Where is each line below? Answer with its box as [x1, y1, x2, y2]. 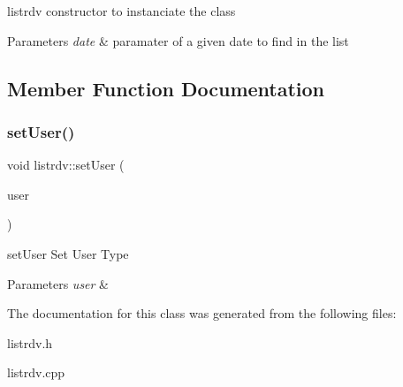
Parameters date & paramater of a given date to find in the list [7, 31, 349, 49]
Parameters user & [7, 274, 110, 292]
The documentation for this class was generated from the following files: [7, 304, 397, 322]
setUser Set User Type [7, 244, 129, 262]
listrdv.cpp [7, 363, 65, 382]
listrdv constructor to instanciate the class [7, 2, 236, 19]
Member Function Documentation [7, 74, 325, 102]
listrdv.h [7, 333, 53, 352]
